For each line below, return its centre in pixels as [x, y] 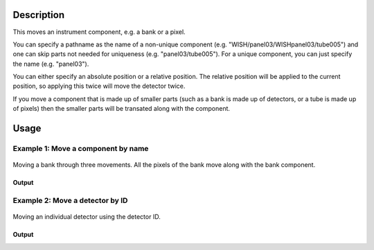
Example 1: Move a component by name [81, 149]
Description [39, 15]
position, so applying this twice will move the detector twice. [99, 86]
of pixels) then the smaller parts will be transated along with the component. [122, 109]
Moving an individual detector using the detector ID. [87, 217]
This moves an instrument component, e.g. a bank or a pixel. [99, 32]
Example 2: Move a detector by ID [70, 200]
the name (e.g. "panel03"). [51, 64]
